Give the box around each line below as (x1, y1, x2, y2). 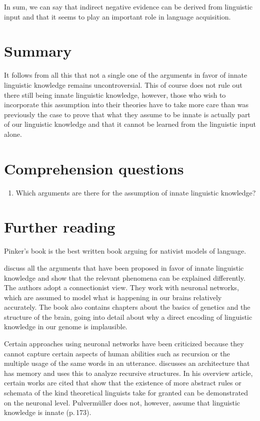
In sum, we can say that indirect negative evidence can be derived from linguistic (4, 2, 252, 12)
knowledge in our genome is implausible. (4, 321, 127, 332)
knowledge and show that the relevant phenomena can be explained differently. (4, 272, 245, 283)
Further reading (4, 217, 115, 237)
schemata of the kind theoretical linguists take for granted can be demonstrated (4, 387, 248, 398)
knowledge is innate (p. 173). (4, 407, 91, 417)
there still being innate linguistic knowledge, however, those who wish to (4, 89, 226, 100)
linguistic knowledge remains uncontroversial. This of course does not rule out (4, 79, 242, 90)
